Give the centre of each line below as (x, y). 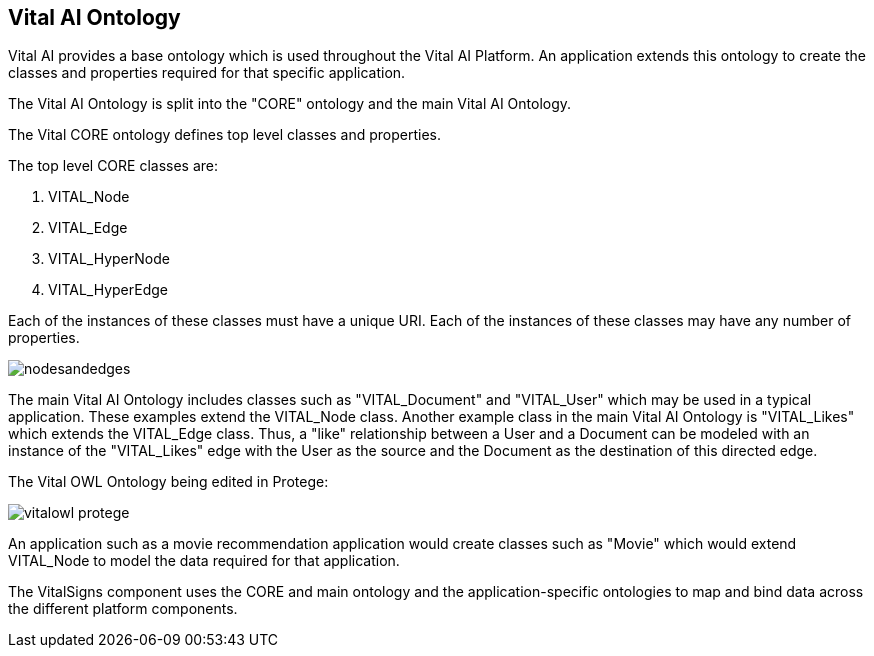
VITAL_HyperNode (109, 259)
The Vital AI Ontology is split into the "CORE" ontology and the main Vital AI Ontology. (290, 104)
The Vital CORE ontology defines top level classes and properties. (225, 135)
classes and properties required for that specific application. (207, 73)
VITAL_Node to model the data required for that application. (204, 561)
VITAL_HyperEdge (108, 290)
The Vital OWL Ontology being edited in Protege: (168, 482)
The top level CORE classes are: (113, 166)
